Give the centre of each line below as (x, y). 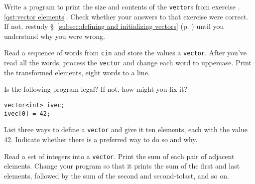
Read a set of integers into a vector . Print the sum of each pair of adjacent (119, 156)
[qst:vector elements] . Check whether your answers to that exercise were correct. (126, 16)
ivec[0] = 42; (27, 113)
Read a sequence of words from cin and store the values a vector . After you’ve (125, 53)
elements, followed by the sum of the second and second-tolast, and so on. (117, 175)
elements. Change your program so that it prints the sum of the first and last (122, 166)
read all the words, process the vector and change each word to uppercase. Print (128, 63)
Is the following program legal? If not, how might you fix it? (96, 89)
